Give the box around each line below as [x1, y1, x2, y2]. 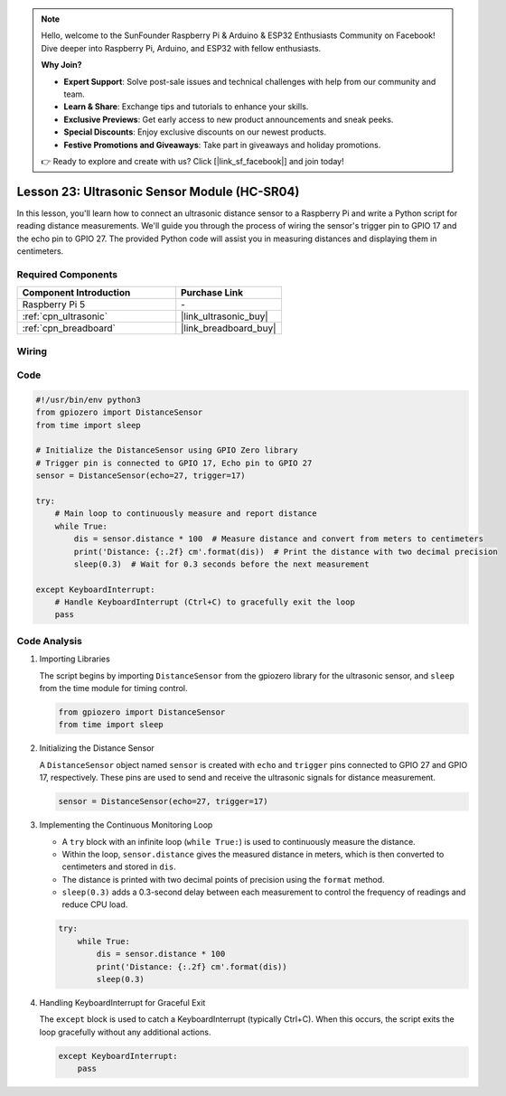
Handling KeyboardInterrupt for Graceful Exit [39, 997, 206, 1007]
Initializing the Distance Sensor [39, 743, 155, 754]
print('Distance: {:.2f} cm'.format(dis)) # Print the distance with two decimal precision [73, 547, 499, 557]
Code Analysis [16, 634, 83, 647]
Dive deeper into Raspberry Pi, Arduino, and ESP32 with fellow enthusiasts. [41, 42, 322, 53]
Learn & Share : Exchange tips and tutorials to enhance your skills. [63, 101, 309, 112]
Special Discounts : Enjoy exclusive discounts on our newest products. [63, 126, 327, 137]
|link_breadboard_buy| [181, 322, 276, 334]
